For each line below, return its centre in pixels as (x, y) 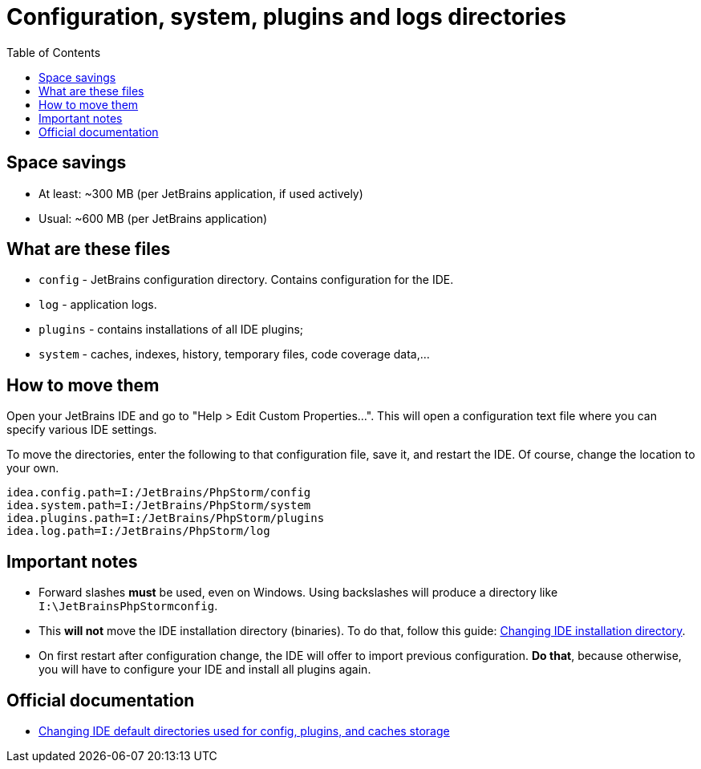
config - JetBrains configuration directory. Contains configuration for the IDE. (246, 280)
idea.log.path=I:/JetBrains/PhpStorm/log (138, 531)
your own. (33, 468)
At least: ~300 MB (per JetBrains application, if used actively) (201, 193)
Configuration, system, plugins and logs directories (286, 17)
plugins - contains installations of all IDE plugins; (171, 330)
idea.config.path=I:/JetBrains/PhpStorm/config (159, 493)
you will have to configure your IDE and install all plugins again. (205, 670)
